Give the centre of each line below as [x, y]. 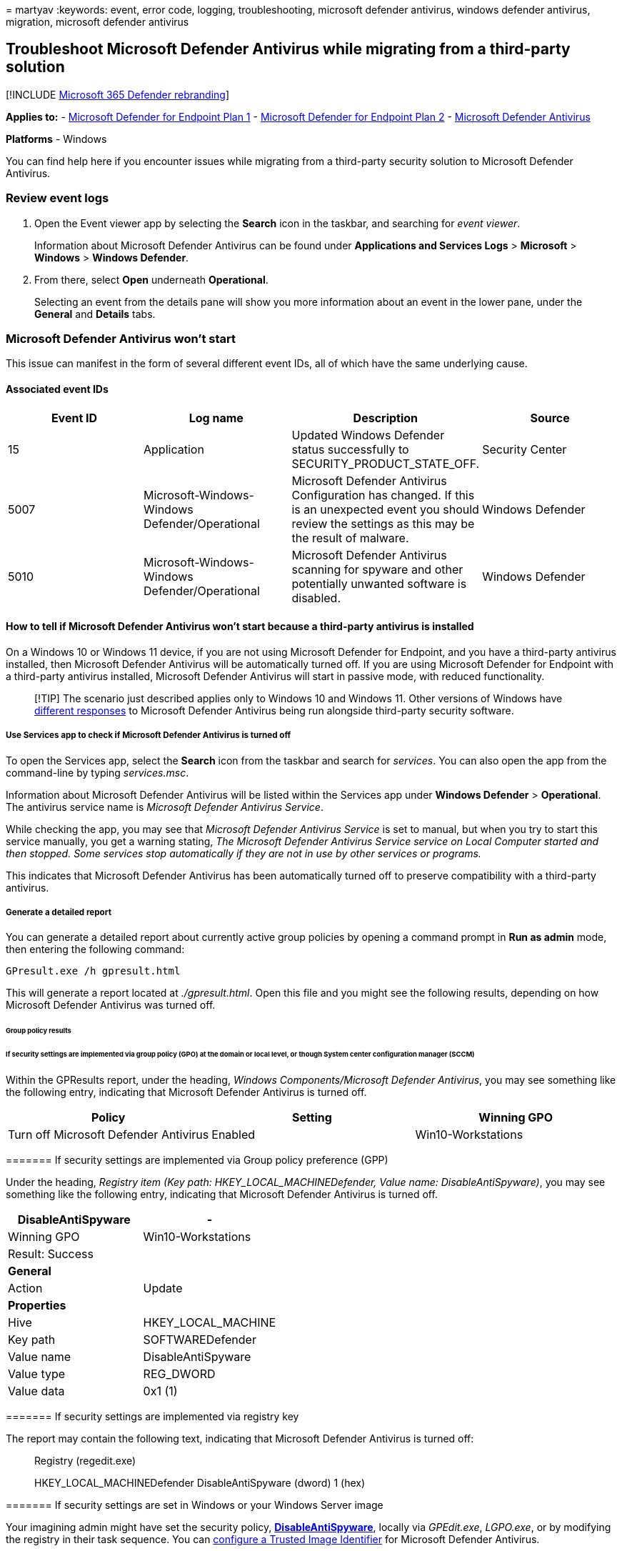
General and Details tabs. [95, 314]
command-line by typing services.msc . [97, 772]
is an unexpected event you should [385, 509]
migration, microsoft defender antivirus [97, 22]
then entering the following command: [95, 949]
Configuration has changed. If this [383, 495]
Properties [37, 1305]
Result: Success [51, 1253]
